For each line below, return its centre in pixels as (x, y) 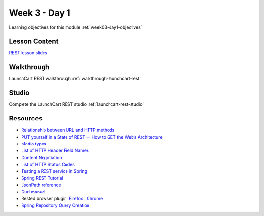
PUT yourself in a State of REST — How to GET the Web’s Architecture (92, 137)
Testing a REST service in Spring (54, 171)
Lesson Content (34, 41)
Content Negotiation (42, 157)
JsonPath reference (41, 185)
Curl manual (33, 192)
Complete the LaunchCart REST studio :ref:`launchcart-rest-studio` (77, 104)
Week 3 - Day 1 (40, 13)
